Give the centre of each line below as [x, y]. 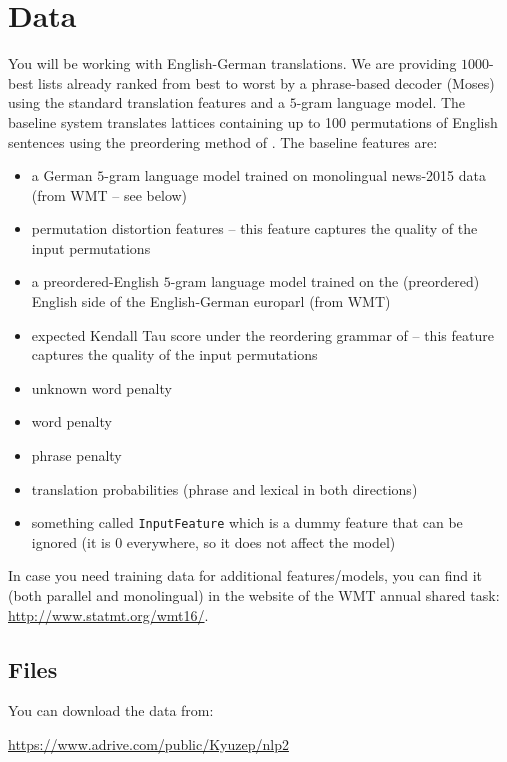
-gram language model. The [381, 102]
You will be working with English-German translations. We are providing [232, 63]
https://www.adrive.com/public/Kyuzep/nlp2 [148, 744]
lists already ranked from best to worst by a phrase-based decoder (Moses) [266, 82]
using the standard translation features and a [146, 102]
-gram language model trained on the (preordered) [325, 281]
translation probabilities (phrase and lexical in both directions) [224, 488]
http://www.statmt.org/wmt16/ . [108, 614]
